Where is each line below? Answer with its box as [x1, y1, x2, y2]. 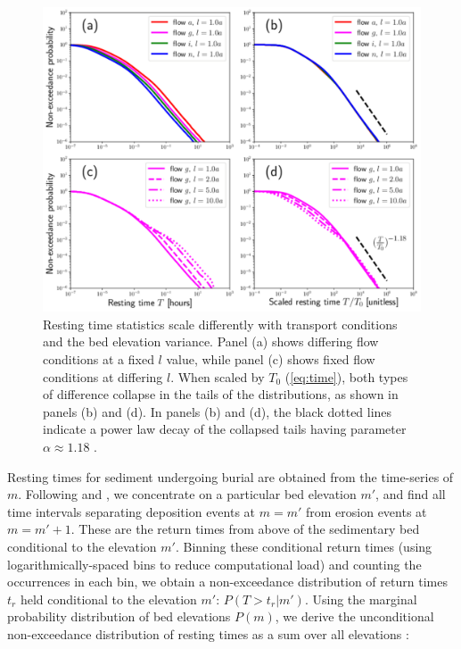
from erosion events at [305, 502, 427, 520]
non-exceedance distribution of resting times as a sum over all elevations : [7, 624, 409, 643]
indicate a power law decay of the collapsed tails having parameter [43, 420, 407, 438]
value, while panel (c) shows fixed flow [166, 349, 375, 368]
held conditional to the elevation [20, 589, 197, 608]
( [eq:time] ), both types [284, 367, 408, 386]
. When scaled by [170, 367, 265, 386]
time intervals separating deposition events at [7, 502, 256, 520]
